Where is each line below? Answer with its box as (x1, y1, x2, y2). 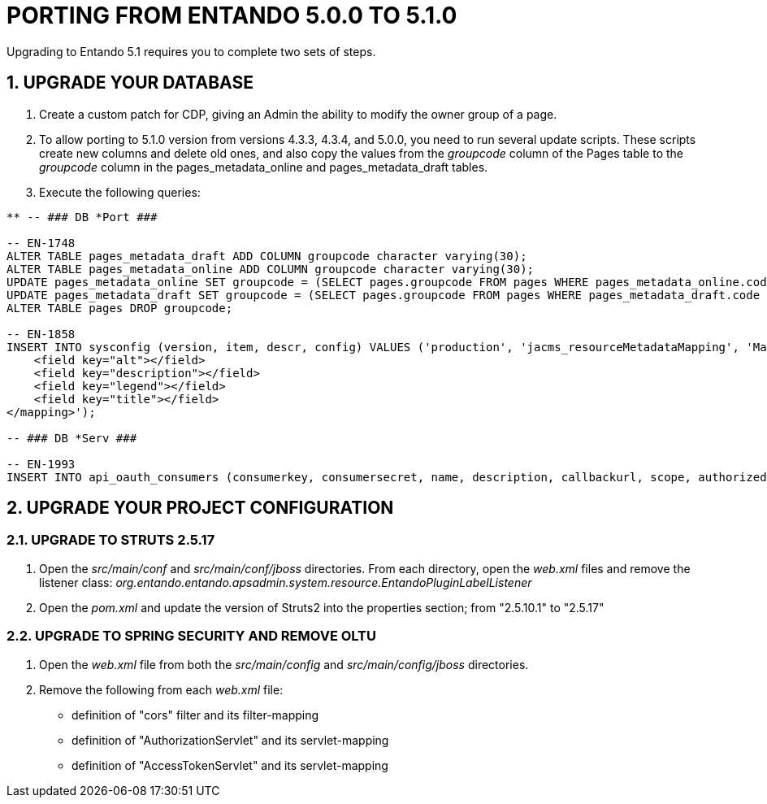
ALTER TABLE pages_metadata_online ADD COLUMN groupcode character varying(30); (6, 262, 535, 276)
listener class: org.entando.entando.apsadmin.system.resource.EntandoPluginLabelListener (39, 575, 532, 589)
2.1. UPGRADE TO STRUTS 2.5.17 (6, 532, 215, 549)
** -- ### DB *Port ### (6, 210, 158, 224)
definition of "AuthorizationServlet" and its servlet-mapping (71, 732, 389, 747)
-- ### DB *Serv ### (6, 431, 137, 445)
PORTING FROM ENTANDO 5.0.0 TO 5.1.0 (6, 2, 457, 29)
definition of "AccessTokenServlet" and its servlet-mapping (71, 758, 388, 772)
